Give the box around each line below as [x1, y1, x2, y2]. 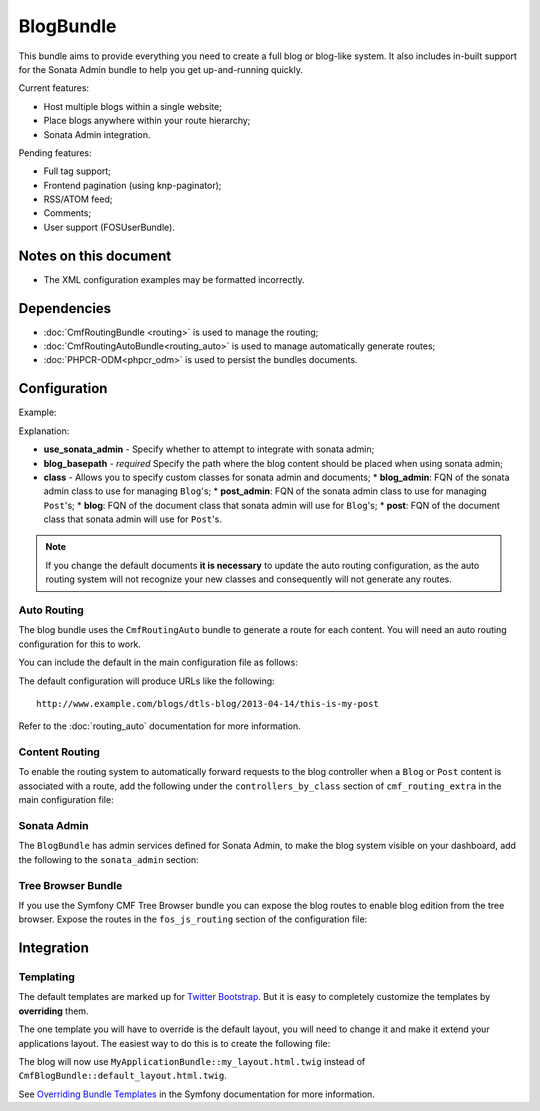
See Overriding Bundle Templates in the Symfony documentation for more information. [18, 1088, 375, 1100]
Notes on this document [18, 247, 172, 264]
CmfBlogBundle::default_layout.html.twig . [18, 1070, 227, 1082]
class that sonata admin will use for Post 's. [43, 513, 222, 525]
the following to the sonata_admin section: [18, 853, 199, 865]
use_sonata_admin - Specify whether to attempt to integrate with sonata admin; [43, 443, 375, 455]
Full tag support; [43, 165, 112, 177]
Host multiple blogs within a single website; [43, 100, 222, 112]
